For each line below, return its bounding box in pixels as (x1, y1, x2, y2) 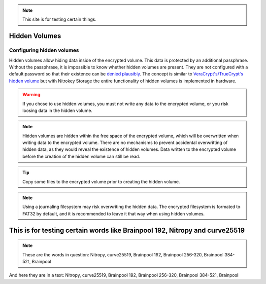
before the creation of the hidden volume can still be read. (22, 153, 140, 159)
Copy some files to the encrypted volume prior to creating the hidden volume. (22, 178, 180, 184)
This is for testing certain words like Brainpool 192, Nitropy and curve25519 (9, 226, 245, 234)
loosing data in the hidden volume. (22, 107, 93, 113)
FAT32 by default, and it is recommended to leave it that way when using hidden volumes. (22, 211, 205, 216)
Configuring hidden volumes (9, 47, 79, 54)
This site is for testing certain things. (22, 16, 97, 22)
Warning (22, 92, 40, 98)
